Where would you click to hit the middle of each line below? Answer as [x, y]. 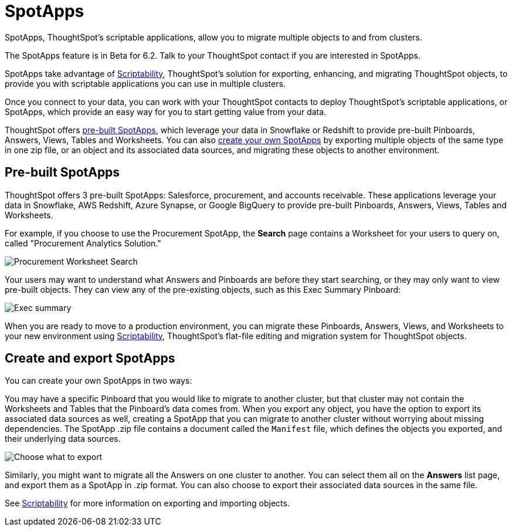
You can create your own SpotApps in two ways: [99, 381]
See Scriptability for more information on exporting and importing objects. [147, 503]
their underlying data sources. [63, 439]
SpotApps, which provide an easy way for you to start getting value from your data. [166, 111]
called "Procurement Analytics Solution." [83, 243]
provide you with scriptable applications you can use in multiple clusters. [145, 83]
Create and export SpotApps [90, 358]
